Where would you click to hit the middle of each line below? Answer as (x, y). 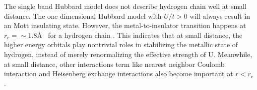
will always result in (220, 15)
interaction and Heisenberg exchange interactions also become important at (119, 74)
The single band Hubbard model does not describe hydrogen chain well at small (125, 6)
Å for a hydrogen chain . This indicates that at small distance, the (140, 35)
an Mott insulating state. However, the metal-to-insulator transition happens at (125, 25)
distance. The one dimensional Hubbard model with (83, 15)
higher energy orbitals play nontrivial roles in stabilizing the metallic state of (121, 45)
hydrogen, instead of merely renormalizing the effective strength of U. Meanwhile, (128, 54)
